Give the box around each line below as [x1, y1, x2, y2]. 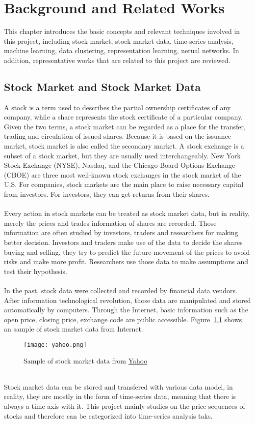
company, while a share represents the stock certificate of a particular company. [4, 112, 243, 122]
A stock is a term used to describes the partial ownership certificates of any [4, 102, 231, 112]
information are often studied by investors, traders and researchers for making [4, 227, 238, 238]
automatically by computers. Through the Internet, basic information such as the [4, 304, 248, 315]
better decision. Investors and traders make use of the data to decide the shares [4, 237, 243, 247]
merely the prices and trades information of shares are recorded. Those [4, 217, 217, 228]
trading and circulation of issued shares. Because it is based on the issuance [4, 131, 231, 141]
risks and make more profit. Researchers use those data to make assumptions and [4, 256, 249, 267]
